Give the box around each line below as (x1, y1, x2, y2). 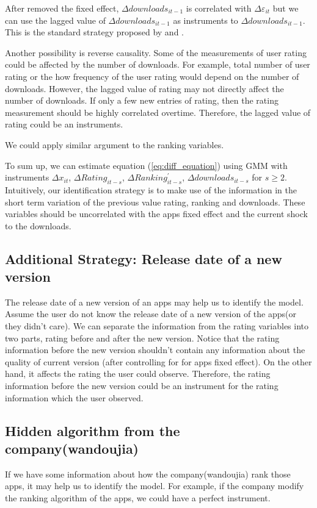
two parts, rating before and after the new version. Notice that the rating (5, 331, 280, 344)
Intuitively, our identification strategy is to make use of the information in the (5, 183, 297, 196)
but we (272, 2, 299, 14)
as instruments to (173, 13, 238, 26)
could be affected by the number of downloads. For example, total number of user (5, 58, 310, 71)
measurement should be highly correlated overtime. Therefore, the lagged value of (5, 106, 311, 118)
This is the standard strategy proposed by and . (5, 26, 184, 38)
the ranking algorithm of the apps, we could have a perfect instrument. (5, 492, 271, 504)
